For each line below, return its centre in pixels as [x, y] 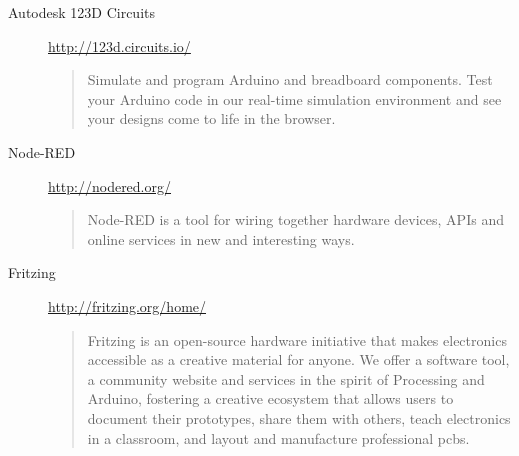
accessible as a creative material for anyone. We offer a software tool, [298, 359]
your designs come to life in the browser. [211, 118]
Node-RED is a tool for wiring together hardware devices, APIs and [295, 219]
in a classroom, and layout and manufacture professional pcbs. [278, 437]
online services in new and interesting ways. [221, 238]
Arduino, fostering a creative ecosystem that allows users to [270, 398]
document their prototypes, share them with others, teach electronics [299, 417]
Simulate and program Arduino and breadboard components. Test [290, 79]
